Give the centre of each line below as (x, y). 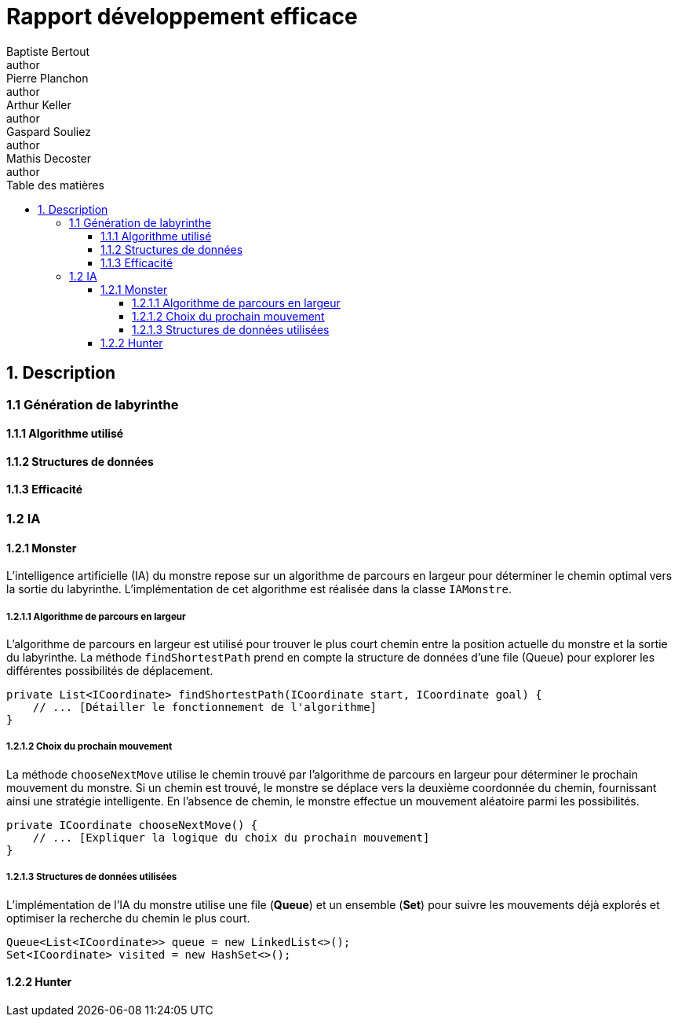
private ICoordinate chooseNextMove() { (132, 825)
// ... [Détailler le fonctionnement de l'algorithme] (205, 708)
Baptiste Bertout (48, 51)
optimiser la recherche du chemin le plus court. (128, 918)
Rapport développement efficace (182, 16)
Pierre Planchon (47, 78)
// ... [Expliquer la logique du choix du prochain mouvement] (231, 837)
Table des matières (55, 185)
